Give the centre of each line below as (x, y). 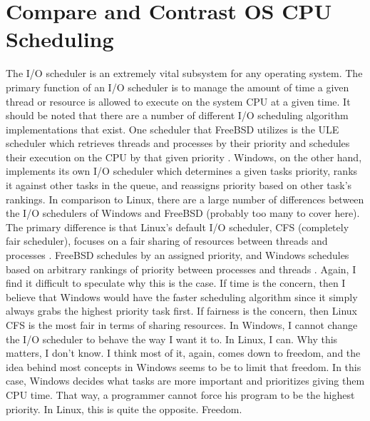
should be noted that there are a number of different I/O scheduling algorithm (177, 115)
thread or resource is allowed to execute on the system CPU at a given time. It (178, 101)
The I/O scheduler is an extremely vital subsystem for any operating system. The (184, 73)
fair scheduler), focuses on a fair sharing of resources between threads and (167, 241)
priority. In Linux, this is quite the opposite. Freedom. (124, 409)
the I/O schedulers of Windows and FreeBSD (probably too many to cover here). (183, 213)
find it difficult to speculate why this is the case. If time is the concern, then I (176, 283)
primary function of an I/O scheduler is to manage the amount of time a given (178, 87)
